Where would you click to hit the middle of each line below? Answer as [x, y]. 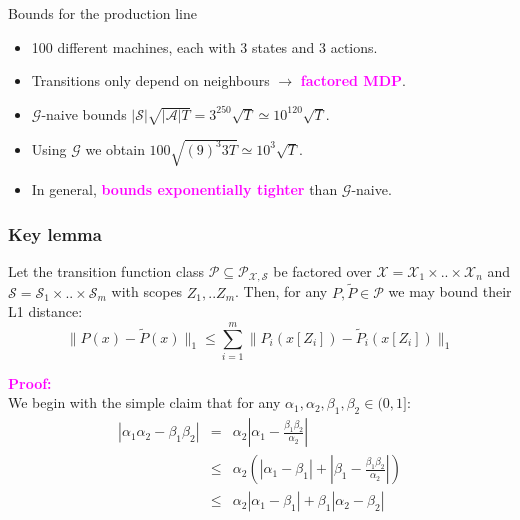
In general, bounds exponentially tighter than [184, 189]
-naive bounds [84, 113]
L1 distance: [45, 311]
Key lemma [55, 233]
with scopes [147, 291]
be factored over [322, 270]
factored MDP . [353, 80]
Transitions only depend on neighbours [150, 80]
